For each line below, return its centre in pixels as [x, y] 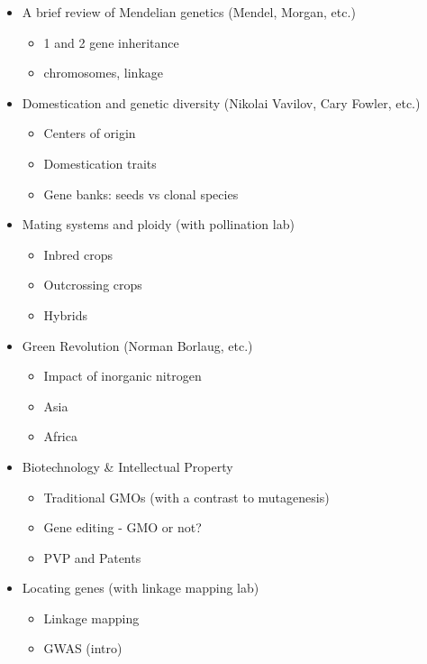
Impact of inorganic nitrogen [123, 376]
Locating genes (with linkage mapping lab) [141, 588]
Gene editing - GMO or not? [123, 527]
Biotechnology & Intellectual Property [127, 466]
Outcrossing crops [93, 285]
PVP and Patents [92, 557]
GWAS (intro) [83, 648]
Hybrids [65, 314]
